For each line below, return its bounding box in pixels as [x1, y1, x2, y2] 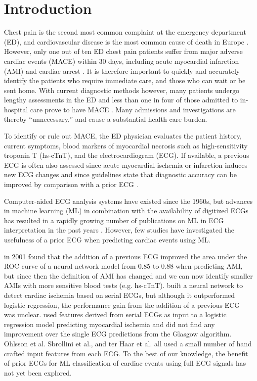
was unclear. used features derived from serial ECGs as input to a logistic [4, 309, 227, 320]
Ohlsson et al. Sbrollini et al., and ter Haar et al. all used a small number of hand [4, 338, 252, 348]
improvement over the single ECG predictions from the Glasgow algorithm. [4, 329, 232, 339]
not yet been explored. [4, 367, 72, 378]
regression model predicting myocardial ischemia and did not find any [4, 319, 215, 329]
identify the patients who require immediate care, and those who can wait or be [4, 75, 246, 86]
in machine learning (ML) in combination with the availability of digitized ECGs [4, 205, 249, 216]
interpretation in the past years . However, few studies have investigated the [4, 225, 235, 235]
